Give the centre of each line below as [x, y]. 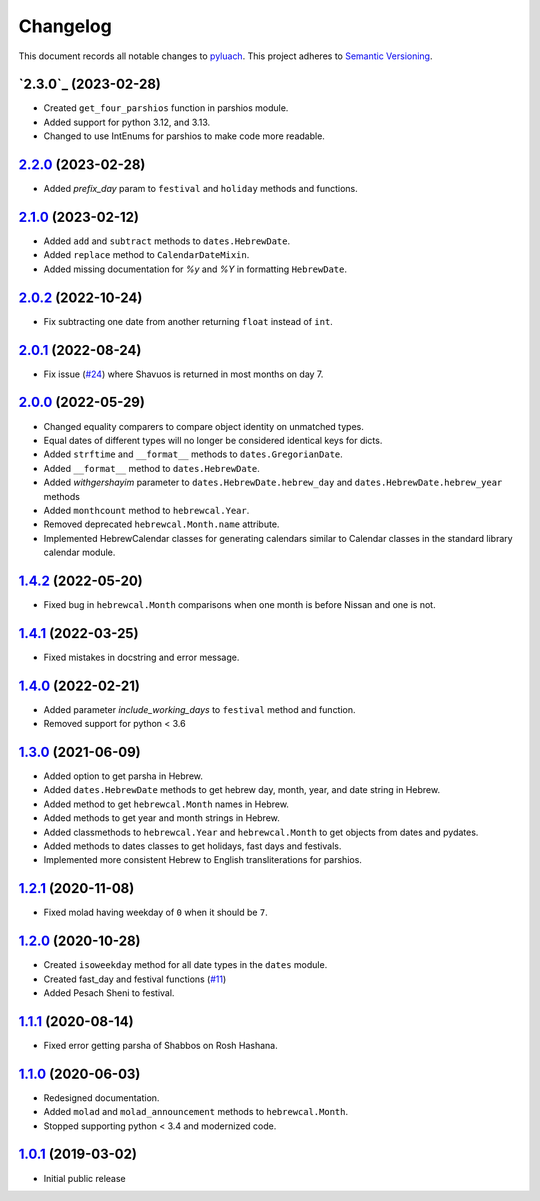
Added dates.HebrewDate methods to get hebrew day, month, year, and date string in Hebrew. [241, 790]
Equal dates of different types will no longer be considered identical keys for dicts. [213, 440]
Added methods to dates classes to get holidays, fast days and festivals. [192, 846]
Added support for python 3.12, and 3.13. [127, 122]
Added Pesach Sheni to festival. [109, 993]
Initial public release [85, 1178]
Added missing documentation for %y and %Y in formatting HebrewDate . [195, 269]
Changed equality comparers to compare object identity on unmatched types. [203, 426]
